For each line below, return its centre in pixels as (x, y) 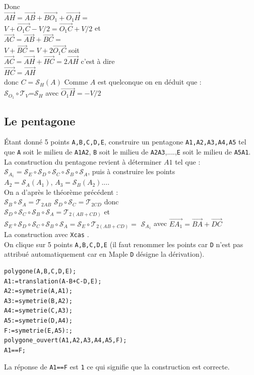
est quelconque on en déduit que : (149, 82)
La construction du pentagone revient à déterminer (83, 161)
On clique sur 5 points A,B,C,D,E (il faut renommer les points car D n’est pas (124, 244)
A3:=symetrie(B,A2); (39, 301)
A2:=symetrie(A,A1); (39, 291)
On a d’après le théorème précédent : (61, 192)
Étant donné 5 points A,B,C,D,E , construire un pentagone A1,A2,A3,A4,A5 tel (125, 142)
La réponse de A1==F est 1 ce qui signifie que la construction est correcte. (117, 367)
